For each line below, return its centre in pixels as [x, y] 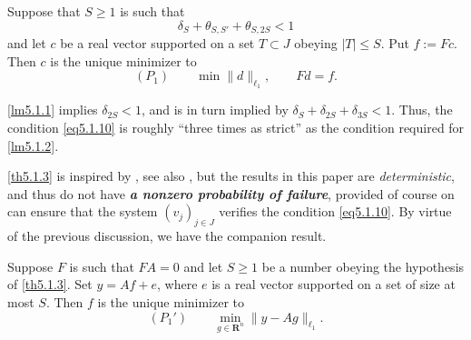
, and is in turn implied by [215, 110]
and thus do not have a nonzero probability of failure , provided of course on [231, 193]
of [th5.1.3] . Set [50, 284]
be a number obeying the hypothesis [363, 266]
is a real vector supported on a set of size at [334, 284]
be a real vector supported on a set [157, 43]
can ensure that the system [83, 211]
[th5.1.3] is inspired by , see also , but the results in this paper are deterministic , [231, 176]
